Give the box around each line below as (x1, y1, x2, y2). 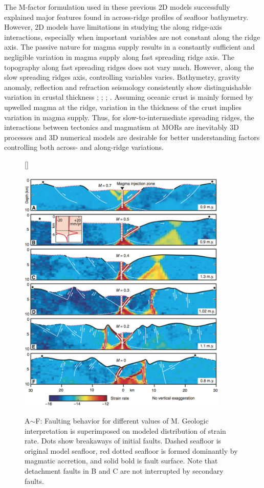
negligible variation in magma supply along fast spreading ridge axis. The (4, 51, 235, 62)
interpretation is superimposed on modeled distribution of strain (25, 425, 226, 436)
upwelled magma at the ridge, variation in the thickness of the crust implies (4, 101, 241, 112)
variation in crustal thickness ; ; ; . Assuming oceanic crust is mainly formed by (4, 92, 253, 102)
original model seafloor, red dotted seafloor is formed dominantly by (25, 445, 238, 456)
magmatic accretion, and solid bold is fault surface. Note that (25, 455, 218, 466)
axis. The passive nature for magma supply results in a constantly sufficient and (4, 41, 255, 52)
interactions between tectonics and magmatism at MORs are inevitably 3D (4, 122, 239, 132)
